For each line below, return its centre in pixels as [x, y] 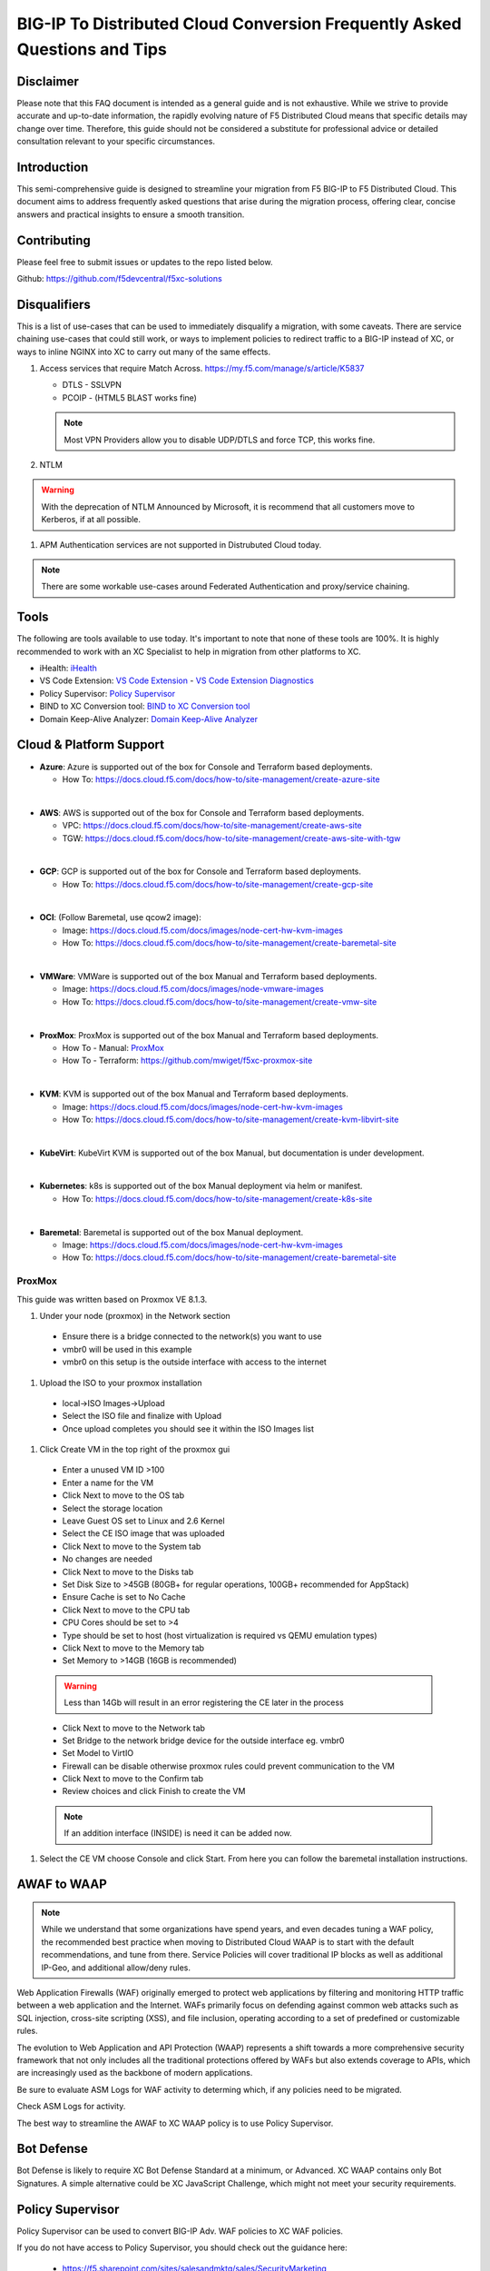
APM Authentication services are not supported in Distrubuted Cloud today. [181, 544]
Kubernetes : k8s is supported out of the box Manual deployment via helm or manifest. [201, 1186]
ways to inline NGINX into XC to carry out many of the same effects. [144, 352]
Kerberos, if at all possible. [91, 520]
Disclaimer [48, 81]
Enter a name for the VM [108, 1483]
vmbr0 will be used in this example [127, 1349]
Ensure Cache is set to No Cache [124, 1597]
